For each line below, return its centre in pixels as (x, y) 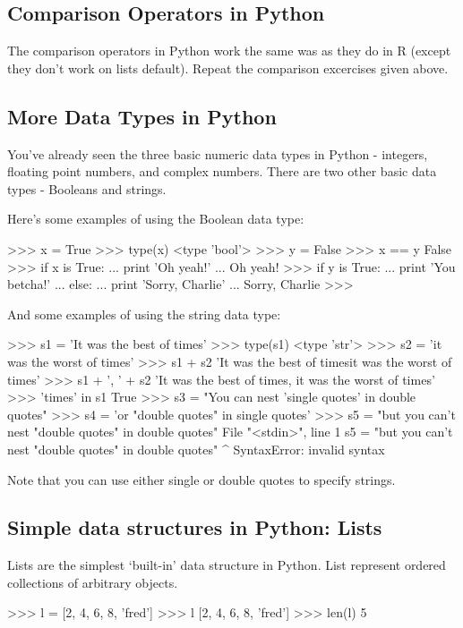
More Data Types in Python (142, 116)
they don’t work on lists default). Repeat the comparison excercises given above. (228, 68)
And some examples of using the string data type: (144, 314)
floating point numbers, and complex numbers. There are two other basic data (222, 171)
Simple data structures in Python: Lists (195, 527)
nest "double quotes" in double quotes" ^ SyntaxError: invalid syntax (196, 449)
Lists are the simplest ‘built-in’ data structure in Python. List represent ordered (227, 565)
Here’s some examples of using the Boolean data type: (156, 219)
